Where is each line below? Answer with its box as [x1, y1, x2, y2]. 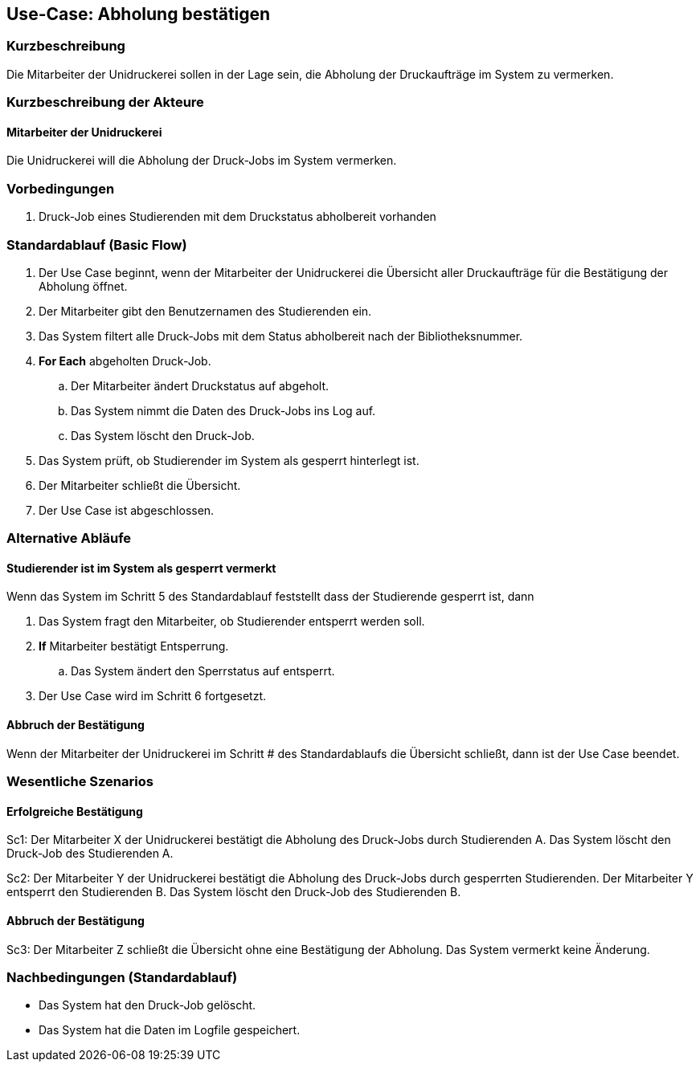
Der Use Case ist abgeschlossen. [39, 503, 215, 517]
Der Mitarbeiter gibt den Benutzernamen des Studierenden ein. [39, 304, 372, 318]
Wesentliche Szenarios [6, 773, 154, 790]
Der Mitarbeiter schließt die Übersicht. [39, 478, 241, 492]
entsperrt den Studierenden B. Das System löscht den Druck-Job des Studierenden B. [6, 885, 461, 899]
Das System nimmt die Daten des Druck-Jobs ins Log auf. [71, 403, 376, 418]
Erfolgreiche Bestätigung [6, 804, 143, 818]
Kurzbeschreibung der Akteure [6, 94, 204, 111]
